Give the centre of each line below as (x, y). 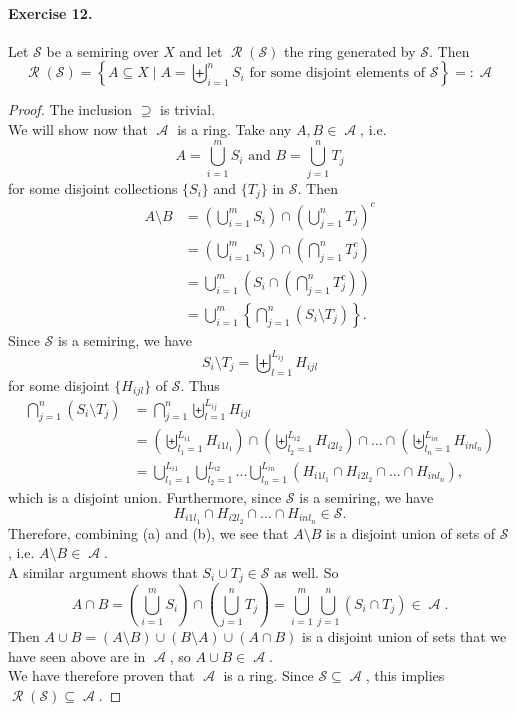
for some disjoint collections (93, 187)
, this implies (405, 675)
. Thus (200, 384)
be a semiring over (102, 50)
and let (201, 50)
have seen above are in (77, 655)
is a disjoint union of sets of (411, 532)
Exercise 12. (50, 12)
